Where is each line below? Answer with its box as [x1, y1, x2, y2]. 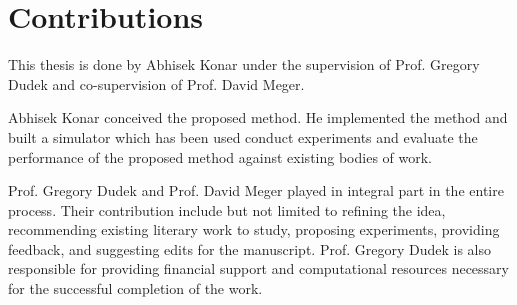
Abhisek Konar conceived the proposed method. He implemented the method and [8, 107, 508, 128]
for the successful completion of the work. [8, 278, 263, 299]
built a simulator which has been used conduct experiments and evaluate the [8, 126, 478, 147]
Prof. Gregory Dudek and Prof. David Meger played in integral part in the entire [8, 180, 504, 201]
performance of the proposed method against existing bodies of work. [8, 146, 432, 167]
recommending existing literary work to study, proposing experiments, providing [8, 219, 500, 240]
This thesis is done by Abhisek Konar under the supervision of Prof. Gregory [8, 54, 480, 75]
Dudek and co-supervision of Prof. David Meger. [8, 73, 305, 94]
